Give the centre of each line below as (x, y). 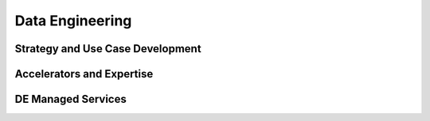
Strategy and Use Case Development (108, 49)
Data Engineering (73, 21)
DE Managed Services (70, 99)
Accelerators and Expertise (84, 74)
